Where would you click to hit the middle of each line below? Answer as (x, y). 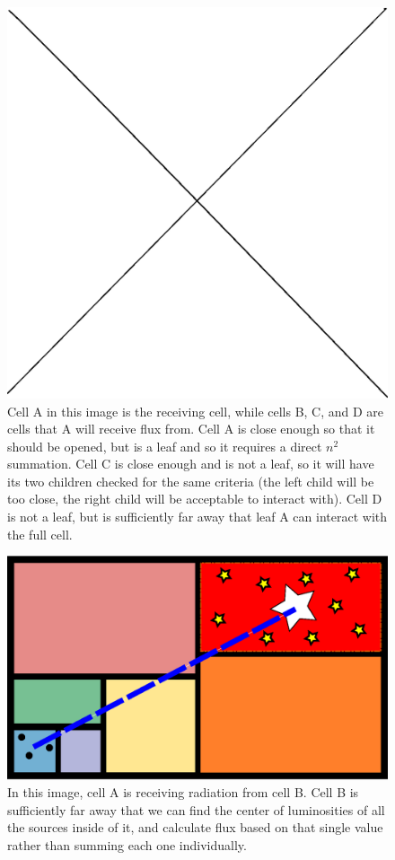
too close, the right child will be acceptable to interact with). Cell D (195, 499)
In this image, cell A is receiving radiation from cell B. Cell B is (183, 792)
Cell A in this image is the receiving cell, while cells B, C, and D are (196, 411)
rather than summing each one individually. (127, 844)
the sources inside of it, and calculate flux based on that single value (195, 827)
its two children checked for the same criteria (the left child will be (191, 481)
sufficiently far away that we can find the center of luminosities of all (196, 809)
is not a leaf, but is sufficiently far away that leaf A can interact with (197, 517)
